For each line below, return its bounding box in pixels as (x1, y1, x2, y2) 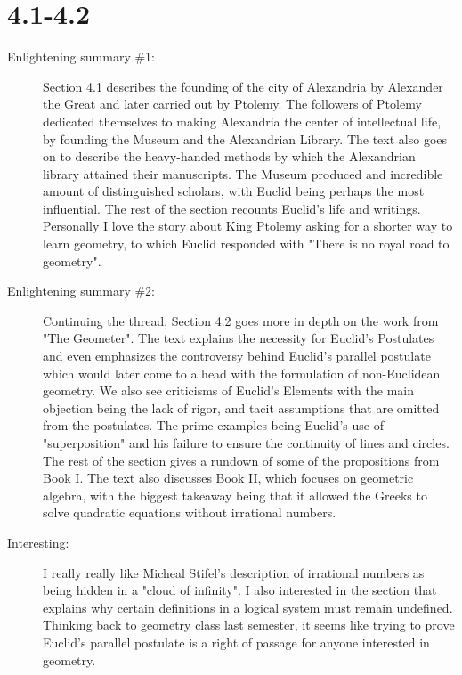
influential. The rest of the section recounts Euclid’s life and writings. (43, 199, 421, 217)
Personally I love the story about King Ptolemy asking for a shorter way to (43, 216, 453, 235)
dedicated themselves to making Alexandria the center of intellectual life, (43, 111, 442, 130)
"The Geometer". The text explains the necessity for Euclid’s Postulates (43, 329, 434, 347)
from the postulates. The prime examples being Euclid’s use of (43, 416, 384, 435)
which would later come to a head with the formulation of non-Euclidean (43, 363, 441, 382)
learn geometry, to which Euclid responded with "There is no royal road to (43, 234, 450, 253)
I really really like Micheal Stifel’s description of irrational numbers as (43, 563, 425, 581)
